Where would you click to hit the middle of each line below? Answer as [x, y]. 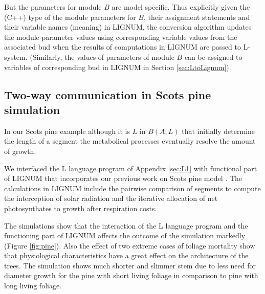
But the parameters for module [53, 7]
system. [16, 56]
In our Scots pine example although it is [67, 131]
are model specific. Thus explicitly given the [181, 7]
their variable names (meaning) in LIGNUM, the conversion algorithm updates [128, 27]
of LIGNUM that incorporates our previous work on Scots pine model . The [123, 178]
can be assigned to [213, 56]
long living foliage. [33, 286]
